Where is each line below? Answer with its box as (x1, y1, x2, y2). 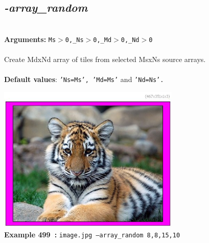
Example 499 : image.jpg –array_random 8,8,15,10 (4, 229, 180, 240)
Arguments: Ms (4, 33, 56, 44)
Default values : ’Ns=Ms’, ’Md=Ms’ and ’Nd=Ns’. (4, 74, 164, 85)
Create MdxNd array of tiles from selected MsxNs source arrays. (4, 54, 206, 65)
